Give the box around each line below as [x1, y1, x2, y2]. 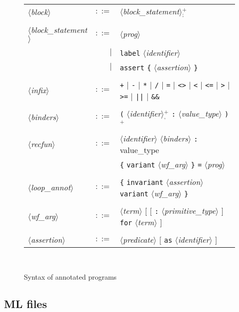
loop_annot [31, 181, 71, 193]
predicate [122, 233, 154, 245]
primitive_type [164, 204, 216, 216]
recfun [31, 138, 52, 150]
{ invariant [119, 178, 163, 186]
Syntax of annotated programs [24, 272, 117, 282]
